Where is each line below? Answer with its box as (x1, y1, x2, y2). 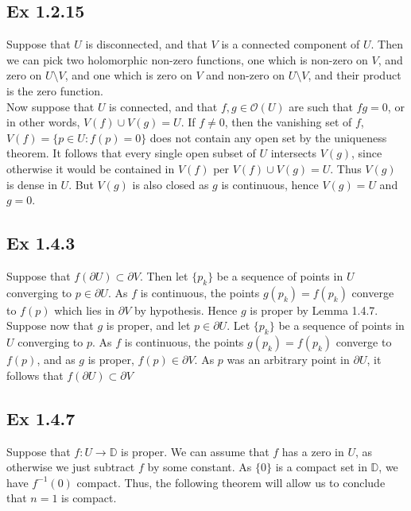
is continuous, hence (221, 176, 319, 192)
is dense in (6, 176, 57, 192)
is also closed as (132, 176, 209, 192)
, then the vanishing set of (224, 114, 352, 130)
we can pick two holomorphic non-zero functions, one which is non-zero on (6, 51, 368, 68)
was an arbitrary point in (227, 351, 350, 368)
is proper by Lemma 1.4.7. (250, 301, 378, 318)
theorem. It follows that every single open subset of (6, 145, 256, 161)
